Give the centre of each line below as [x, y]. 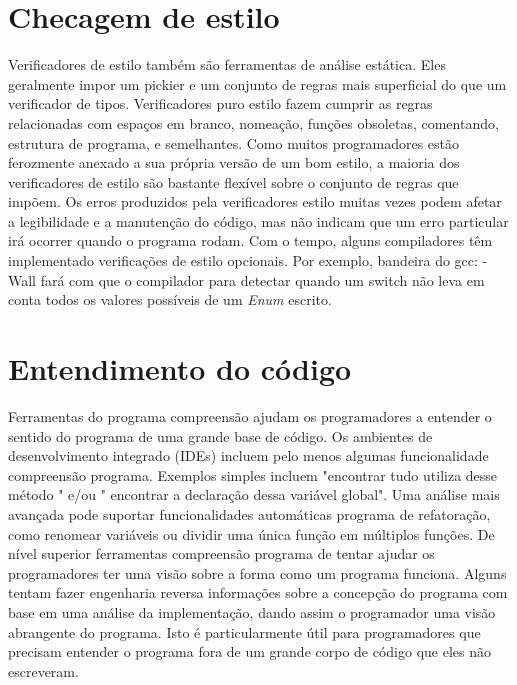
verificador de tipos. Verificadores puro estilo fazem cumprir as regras [220, 103]
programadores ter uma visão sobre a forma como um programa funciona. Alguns [257, 572]
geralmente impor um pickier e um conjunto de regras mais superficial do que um [257, 83]
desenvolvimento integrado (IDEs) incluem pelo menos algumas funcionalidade [248, 455]
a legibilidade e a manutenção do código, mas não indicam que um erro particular [258, 220]
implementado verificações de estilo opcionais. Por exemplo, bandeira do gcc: [243, 260]
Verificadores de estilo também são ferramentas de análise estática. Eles [227, 64]
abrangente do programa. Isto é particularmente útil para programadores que [244, 631]
